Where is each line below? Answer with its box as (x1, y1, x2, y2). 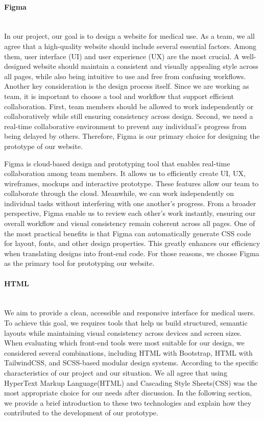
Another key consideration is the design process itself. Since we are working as (4, 81, 249, 91)
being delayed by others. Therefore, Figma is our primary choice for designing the (4, 131, 260, 141)
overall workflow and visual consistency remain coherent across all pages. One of (4, 218, 255, 229)
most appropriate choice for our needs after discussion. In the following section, (4, 387, 252, 398)
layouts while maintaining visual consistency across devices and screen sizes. (4, 327, 242, 338)
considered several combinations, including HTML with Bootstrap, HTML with (4, 347, 253, 358)
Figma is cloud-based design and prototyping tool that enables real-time (4, 158, 230, 168)
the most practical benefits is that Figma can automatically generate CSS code (4, 228, 251, 238)
